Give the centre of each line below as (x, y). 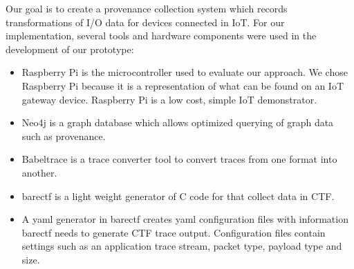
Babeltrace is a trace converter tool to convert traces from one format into (179, 159)
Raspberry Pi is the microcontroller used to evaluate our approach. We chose (185, 72)
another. (39, 172)
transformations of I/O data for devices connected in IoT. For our (145, 22)
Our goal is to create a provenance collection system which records (147, 8)
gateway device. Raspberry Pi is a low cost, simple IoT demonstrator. (169, 99)
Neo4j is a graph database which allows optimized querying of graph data (178, 122)
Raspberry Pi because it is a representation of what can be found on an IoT (183, 85)
